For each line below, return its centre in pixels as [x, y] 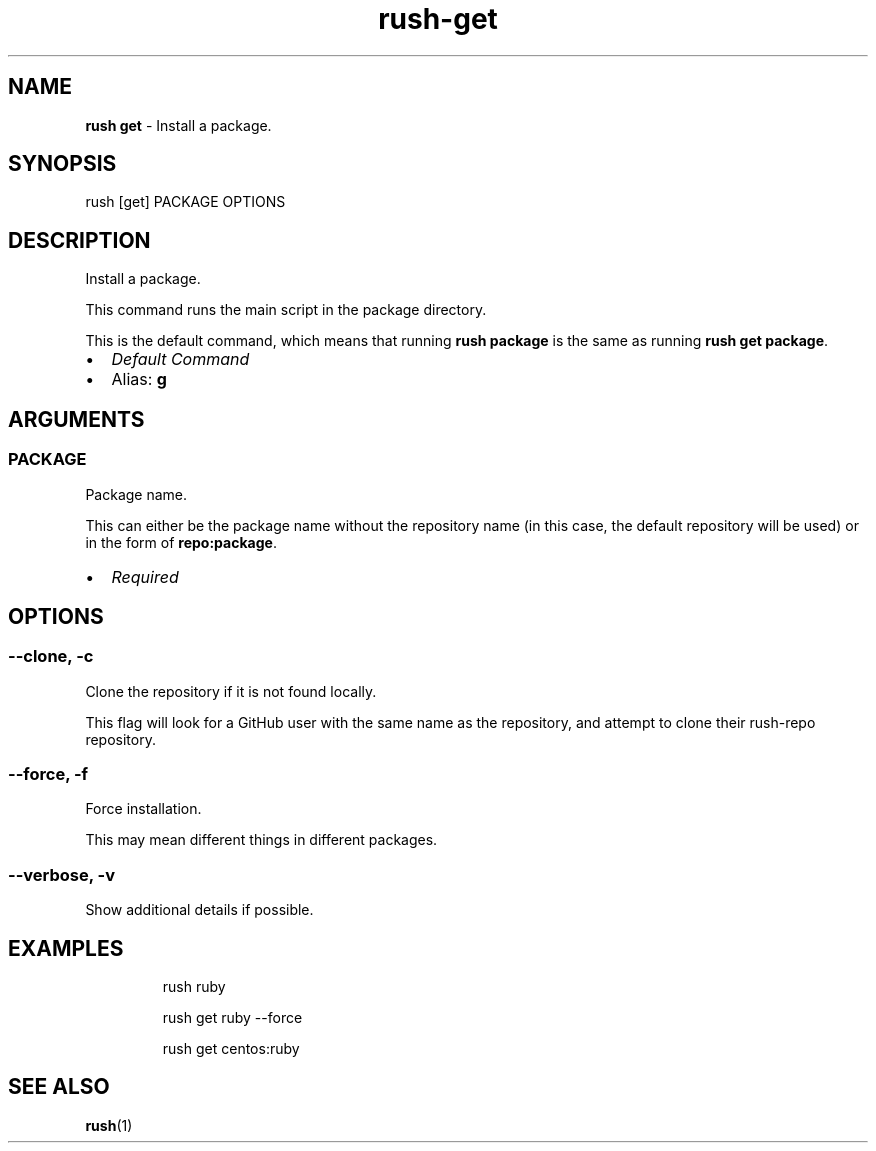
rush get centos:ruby [231, 1049]
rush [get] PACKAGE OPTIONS [185, 202]
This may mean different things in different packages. [261, 840]
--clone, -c [51, 656]
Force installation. [143, 809]
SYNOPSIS [62, 164]
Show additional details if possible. [199, 910]
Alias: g [139, 379]
